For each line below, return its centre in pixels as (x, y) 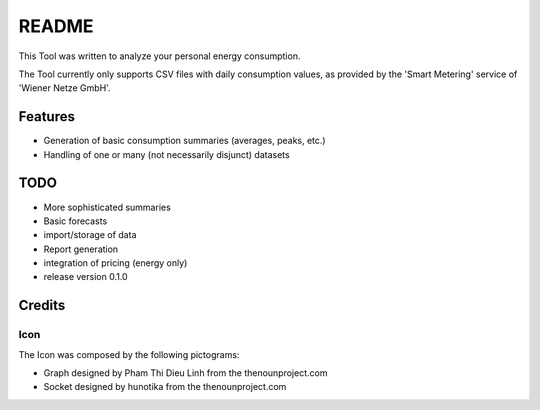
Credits (42, 305)
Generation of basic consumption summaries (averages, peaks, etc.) (184, 141)
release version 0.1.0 (86, 277)
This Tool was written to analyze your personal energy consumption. (159, 56)
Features (46, 116)
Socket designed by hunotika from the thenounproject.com (165, 387)
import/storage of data (90, 235)
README (56, 26)
